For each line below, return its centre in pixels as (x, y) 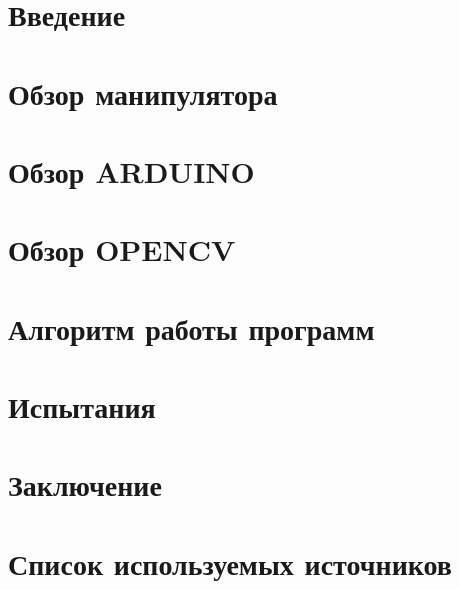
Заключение (85, 484)
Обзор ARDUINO (131, 170)
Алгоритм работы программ (191, 327)
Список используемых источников (230, 562)
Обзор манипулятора (143, 92)
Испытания (82, 406)
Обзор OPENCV (122, 249)
